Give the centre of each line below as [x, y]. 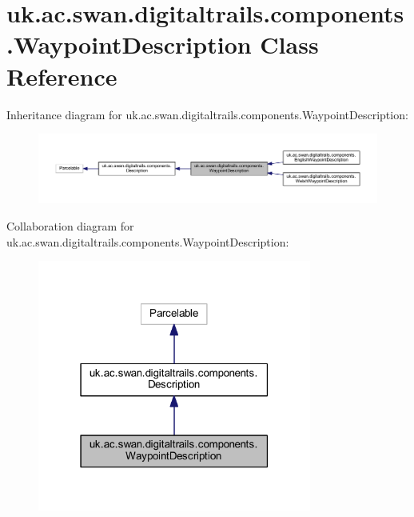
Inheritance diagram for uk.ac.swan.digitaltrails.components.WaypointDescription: [207, 114]
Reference [62, 76]
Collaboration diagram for [70, 226]
